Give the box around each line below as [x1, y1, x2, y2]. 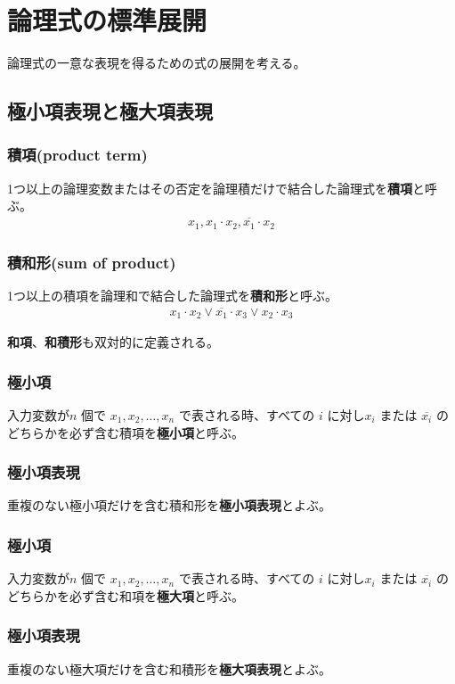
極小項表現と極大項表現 [7, 97, 213, 125]
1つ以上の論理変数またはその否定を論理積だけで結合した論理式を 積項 [7, 178, 412, 197]
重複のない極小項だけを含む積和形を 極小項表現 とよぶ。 [7, 496, 331, 515]
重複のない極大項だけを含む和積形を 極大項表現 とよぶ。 [7, 659, 331, 678]
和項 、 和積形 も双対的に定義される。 [7, 333, 219, 351]
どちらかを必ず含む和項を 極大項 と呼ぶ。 [7, 586, 244, 605]
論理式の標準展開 [7, 2, 207, 38]
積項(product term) [7, 144, 148, 166]
